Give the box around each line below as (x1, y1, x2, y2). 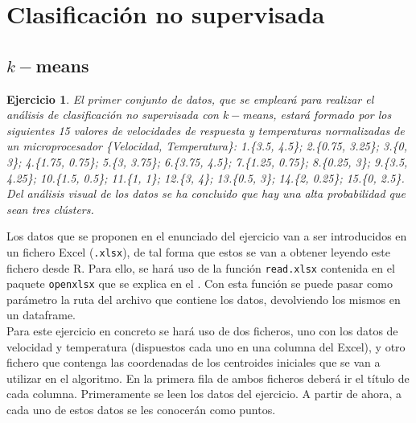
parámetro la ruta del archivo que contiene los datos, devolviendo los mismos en (6, 290, 401, 307)
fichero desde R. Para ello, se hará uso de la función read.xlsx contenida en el (6, 259, 395, 276)
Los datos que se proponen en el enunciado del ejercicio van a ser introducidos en (6, 228, 407, 244)
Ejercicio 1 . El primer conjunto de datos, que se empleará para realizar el (6, 90, 374, 107)
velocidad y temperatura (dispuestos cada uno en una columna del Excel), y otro (6, 338, 406, 355)
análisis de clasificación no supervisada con (6, 106, 219, 123)
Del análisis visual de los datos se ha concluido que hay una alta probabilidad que (6, 185, 406, 202)
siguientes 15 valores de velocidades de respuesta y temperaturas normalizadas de (6, 121, 405, 138)
